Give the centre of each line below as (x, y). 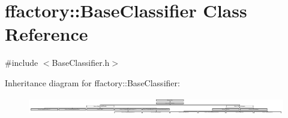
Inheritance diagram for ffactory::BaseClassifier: (92, 82)
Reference (46, 34)
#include (22, 63)
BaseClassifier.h (81, 63)
